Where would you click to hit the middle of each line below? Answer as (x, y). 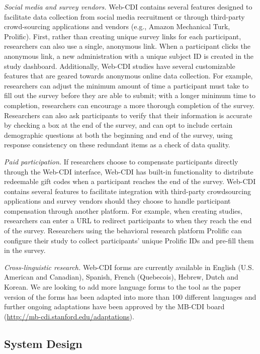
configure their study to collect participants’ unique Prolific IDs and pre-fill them (129, 240)
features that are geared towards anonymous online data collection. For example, (128, 76)
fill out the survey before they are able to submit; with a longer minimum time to (130, 95)
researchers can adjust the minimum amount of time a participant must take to (126, 85)
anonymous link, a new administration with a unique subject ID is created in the (129, 56)
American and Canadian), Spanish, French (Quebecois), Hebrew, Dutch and (121, 277)
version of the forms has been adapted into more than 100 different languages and (130, 296)
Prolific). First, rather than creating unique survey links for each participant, (123, 36)
